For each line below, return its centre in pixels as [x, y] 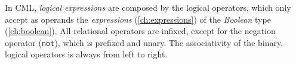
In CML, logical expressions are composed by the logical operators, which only [148, 7]
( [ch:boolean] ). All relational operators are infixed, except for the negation [140, 31]
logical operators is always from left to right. [86, 54]
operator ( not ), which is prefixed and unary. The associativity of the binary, [144, 42]
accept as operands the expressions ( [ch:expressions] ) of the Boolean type [138, 19]
